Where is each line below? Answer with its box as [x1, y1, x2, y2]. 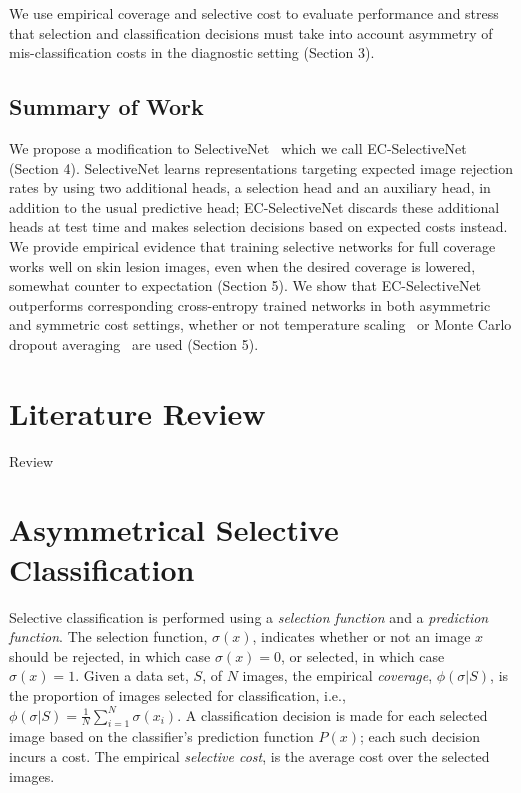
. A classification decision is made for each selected [177, 704, 488, 725]
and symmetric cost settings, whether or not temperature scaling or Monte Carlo [9, 314, 512, 335]
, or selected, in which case [281, 645, 445, 666]
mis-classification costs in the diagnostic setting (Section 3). [9, 42, 375, 63]
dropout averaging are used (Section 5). [9, 333, 259, 354]
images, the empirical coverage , [242, 665, 433, 686]
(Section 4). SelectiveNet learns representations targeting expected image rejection [9, 157, 513, 178]
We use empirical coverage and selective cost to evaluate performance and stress [9, 3, 499, 23]
